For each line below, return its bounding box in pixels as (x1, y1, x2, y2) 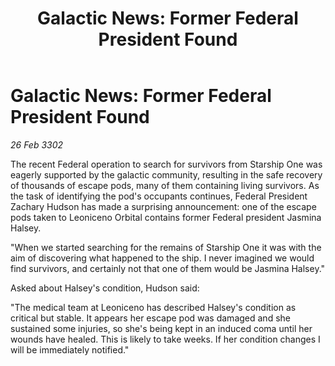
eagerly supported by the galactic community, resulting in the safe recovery (10, 168, 323, 181)
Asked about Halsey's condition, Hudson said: (10, 282, 200, 294)
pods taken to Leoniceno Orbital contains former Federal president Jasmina (10, 211, 322, 223)
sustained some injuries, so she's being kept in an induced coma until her (10, 322, 313, 334)
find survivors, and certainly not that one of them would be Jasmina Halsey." (10, 262, 326, 274)
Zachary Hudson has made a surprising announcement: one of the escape (10, 200, 317, 212)
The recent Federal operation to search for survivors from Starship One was (10, 158, 323, 170)
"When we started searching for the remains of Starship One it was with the (10, 241, 322, 253)
